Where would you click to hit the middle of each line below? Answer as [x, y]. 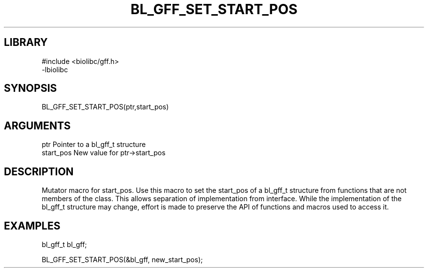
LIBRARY [26, 42]
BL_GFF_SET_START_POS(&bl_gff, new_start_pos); [122, 259]
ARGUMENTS [37, 126]
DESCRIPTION [39, 171]
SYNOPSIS [31, 88]
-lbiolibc [55, 69]
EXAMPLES [32, 226]
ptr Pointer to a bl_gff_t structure [94, 145]
